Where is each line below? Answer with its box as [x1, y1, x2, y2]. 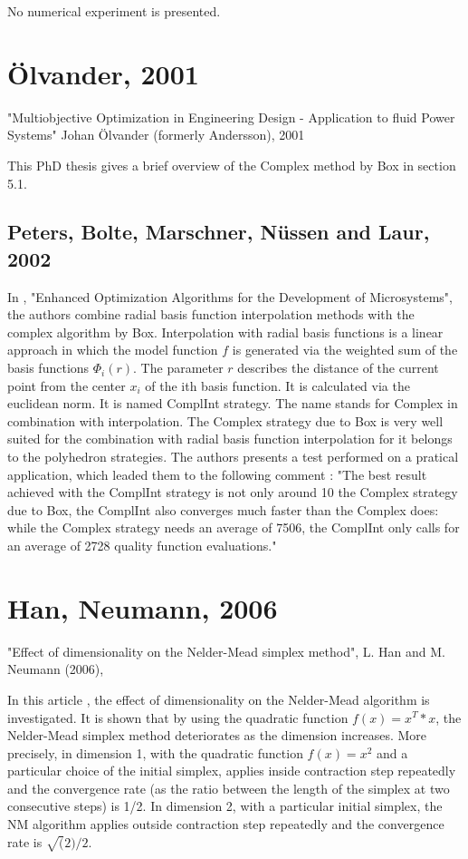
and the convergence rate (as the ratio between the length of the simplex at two [7, 778, 450, 797]
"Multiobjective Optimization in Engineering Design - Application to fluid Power [7, 107, 455, 126]
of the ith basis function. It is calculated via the [145, 376, 410, 395]
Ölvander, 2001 [7, 54, 199, 92]
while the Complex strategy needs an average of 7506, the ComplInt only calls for [7, 518, 460, 537]
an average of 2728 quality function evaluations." [7, 536, 277, 554]
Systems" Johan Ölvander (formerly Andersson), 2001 [7, 125, 305, 144]
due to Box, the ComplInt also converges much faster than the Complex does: [7, 500, 439, 519]
